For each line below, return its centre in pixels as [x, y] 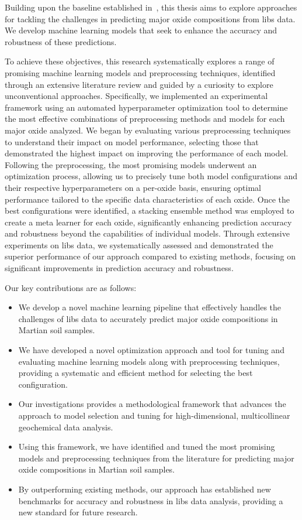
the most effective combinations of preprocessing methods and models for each [145, 119]
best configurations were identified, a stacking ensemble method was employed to [150, 211]
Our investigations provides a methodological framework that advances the [152, 404]
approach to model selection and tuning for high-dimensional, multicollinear [154, 415]
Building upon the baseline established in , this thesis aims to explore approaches [151, 7]
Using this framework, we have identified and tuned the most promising [147, 447]
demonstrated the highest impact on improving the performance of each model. [147, 153]
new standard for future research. [78, 512]
